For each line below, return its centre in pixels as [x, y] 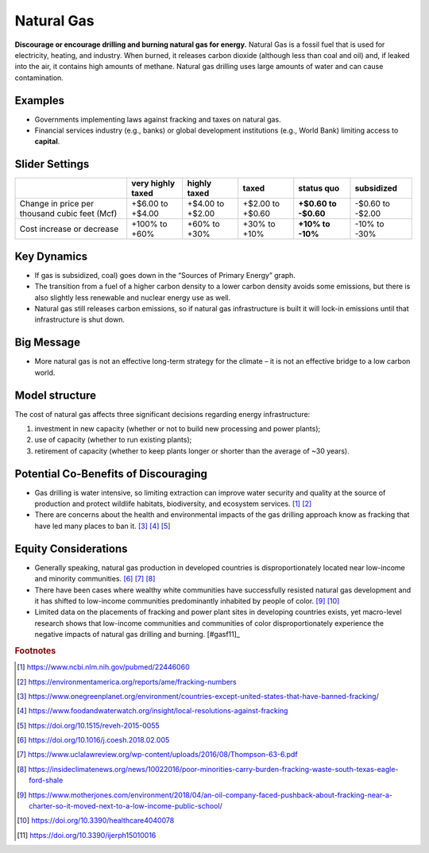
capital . [47, 141]
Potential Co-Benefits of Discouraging [111, 474]
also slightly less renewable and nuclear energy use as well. [132, 297]
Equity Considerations [71, 548]
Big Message [48, 343]
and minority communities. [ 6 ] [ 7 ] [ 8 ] [95, 579]
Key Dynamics [51, 256]
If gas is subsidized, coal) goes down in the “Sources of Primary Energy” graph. [165, 275]
